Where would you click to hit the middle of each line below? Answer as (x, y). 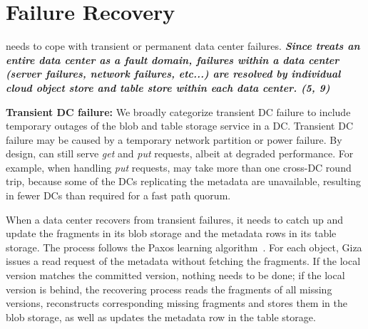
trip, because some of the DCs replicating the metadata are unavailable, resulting (184, 181)
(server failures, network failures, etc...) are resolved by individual (173, 74)
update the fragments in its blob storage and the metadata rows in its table (171, 233)
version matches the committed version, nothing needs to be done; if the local (175, 275)
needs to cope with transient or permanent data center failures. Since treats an (183, 46)
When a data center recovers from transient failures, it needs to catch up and (175, 219)
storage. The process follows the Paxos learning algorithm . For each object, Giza (184, 247)
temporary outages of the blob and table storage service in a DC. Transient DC (179, 126)
